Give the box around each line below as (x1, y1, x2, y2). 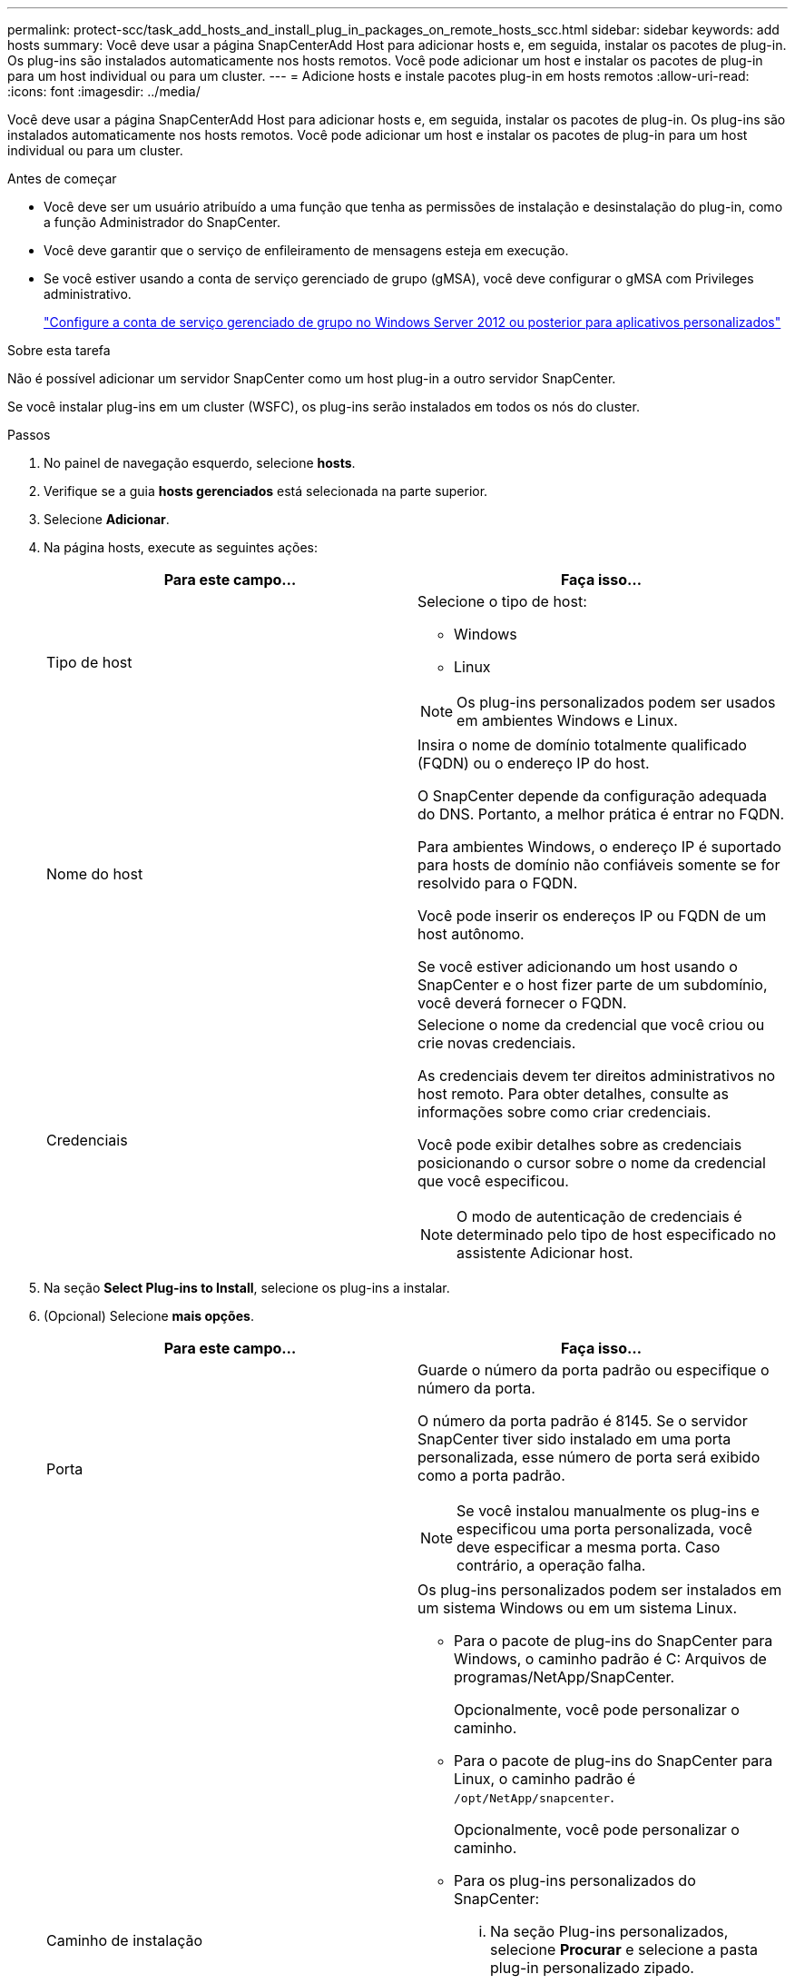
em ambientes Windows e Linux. (456, 711, 678, 729)
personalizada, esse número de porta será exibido (417, 1448, 761, 1466)
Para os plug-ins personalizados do (454, 1871, 696, 1890)
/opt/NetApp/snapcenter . (454, 1788, 614, 1806)
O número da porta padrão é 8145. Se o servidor (417, 1412, 748, 1430)
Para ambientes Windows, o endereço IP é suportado (417, 838, 781, 856)
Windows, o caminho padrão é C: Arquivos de (454, 1650, 767, 1668)
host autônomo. (417, 925, 525, 943)
